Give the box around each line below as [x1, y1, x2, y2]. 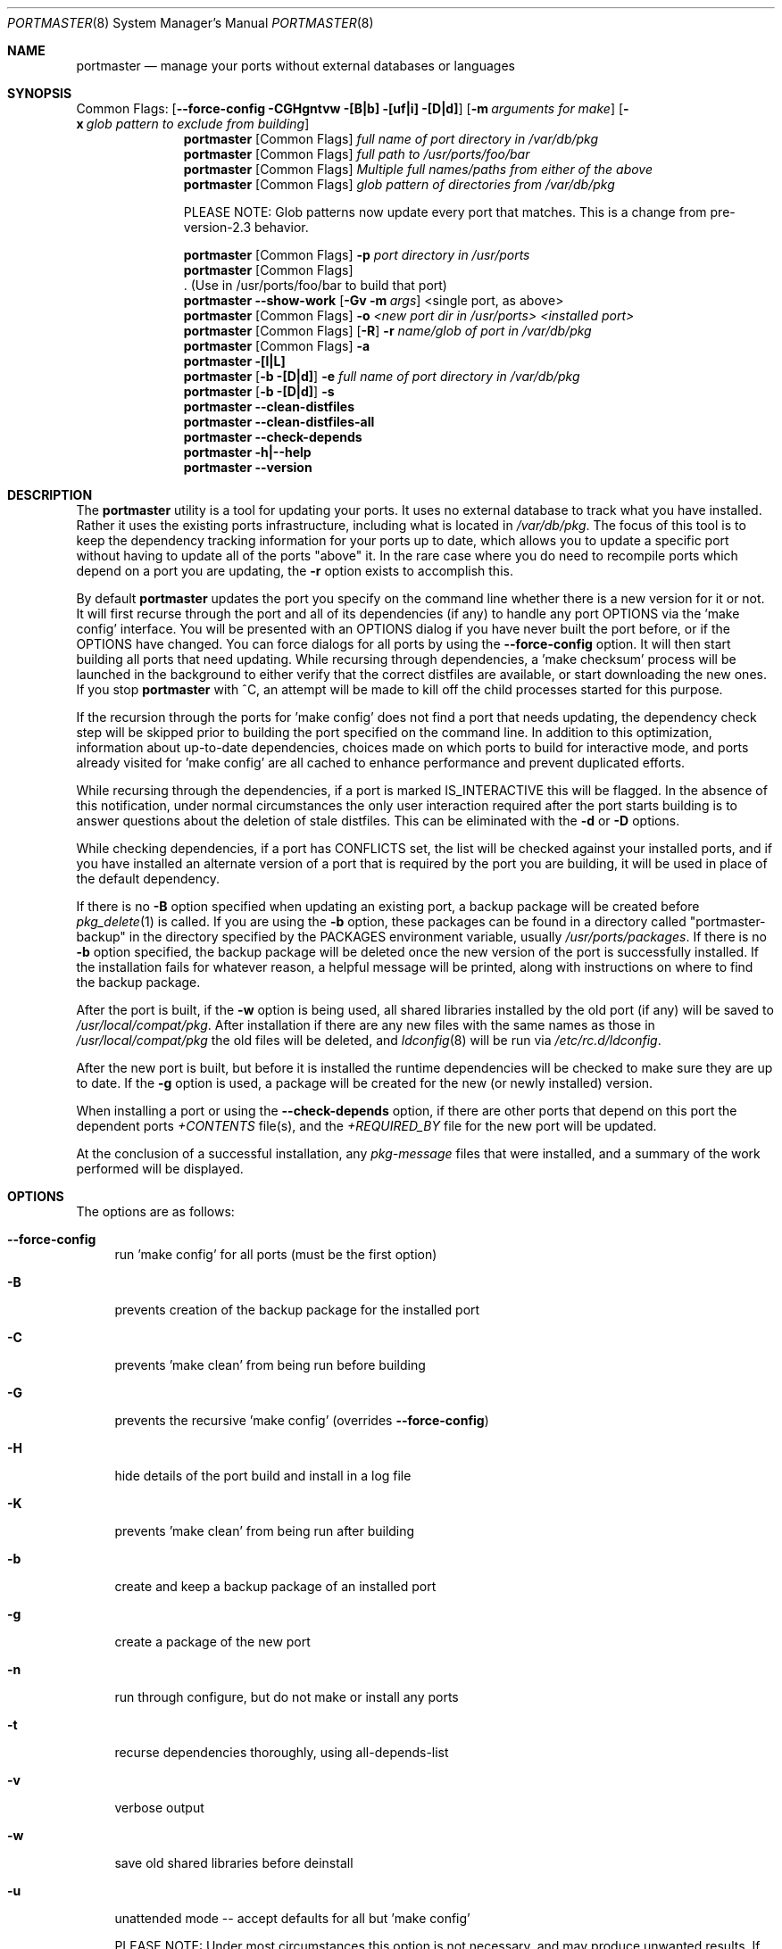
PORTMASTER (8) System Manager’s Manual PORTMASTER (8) [7, 15, 374, 30]
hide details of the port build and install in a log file [114, 1468, 412, 1483]
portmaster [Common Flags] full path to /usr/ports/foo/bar [183, 146, 530, 162]
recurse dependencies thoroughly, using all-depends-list [114, 1745, 449, 1760]
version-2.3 [183, 220, 252, 235]
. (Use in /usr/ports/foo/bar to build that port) [183, 278, 447, 293]
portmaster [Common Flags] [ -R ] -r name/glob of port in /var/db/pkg [183, 323, 592, 338]
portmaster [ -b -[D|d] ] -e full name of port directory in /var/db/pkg [183, 369, 580, 384]
